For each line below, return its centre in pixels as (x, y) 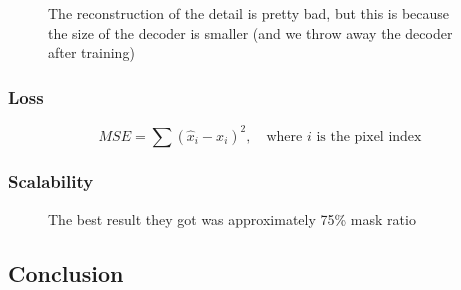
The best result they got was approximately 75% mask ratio (232, 218)
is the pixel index (369, 136)
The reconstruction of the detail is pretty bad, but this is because (249, 13)
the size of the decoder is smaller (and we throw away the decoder (250, 32)
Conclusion (66, 272)
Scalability (51, 181)
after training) (91, 52)
